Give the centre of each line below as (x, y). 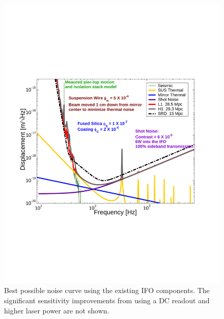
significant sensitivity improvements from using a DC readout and (107, 300)
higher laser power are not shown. (57, 310)
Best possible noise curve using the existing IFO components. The (107, 290)
